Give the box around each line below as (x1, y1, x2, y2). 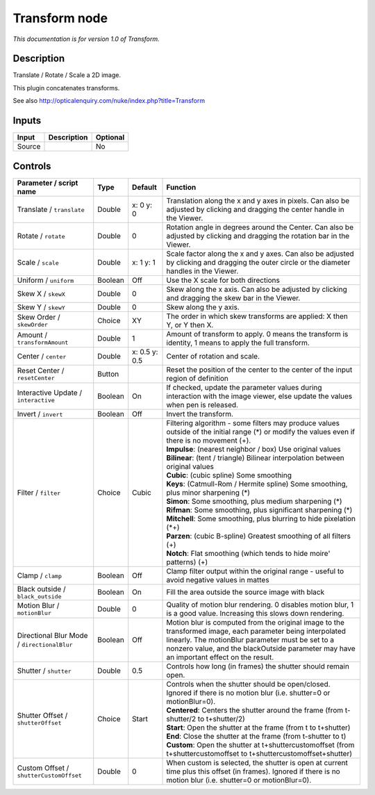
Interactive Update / (17, 388, 83, 397)
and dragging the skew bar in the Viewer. (166, 293, 301, 302)
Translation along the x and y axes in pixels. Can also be (166, 195, 350, 205)
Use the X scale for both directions (166, 275, 281, 285)
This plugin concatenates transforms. (12, 83, 120, 92)
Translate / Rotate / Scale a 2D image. (12, 71, 122, 79)
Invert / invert (17, 409, 63, 418)
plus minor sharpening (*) (166, 487, 250, 497)
